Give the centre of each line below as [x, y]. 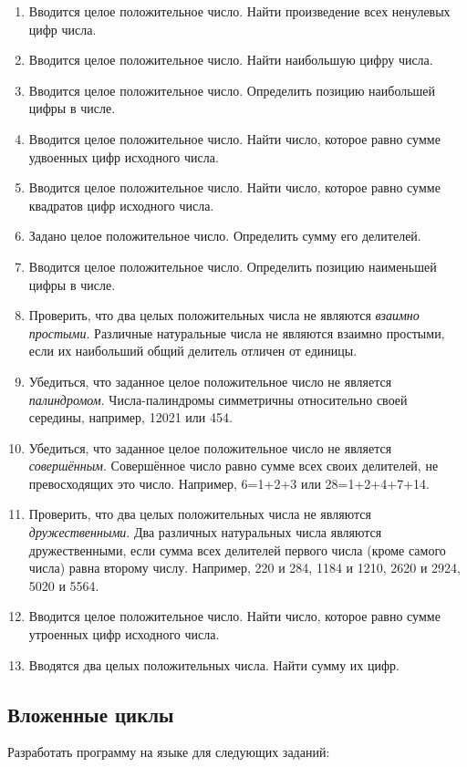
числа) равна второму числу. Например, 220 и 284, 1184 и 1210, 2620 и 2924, [244, 568]
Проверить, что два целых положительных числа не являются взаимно [224, 315]
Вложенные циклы [91, 714]
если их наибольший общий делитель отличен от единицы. [193, 351]
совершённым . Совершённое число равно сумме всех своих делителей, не [233, 466]
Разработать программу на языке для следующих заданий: [169, 752]
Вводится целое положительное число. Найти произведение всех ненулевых [239, 11]
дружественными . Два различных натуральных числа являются [205, 532]
